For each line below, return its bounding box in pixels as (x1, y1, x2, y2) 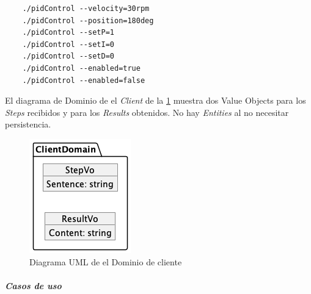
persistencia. (5, 118, 51, 131)
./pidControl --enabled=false (22, 76, 145, 85)
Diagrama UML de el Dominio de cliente (29, 255, 182, 268)
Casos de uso (5, 279, 62, 292)
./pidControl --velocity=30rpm (22, 4, 150, 13)
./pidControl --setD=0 (22, 52, 114, 61)
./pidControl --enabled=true (22, 63, 141, 73)
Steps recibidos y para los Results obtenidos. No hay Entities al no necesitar (5, 106, 289, 118)
